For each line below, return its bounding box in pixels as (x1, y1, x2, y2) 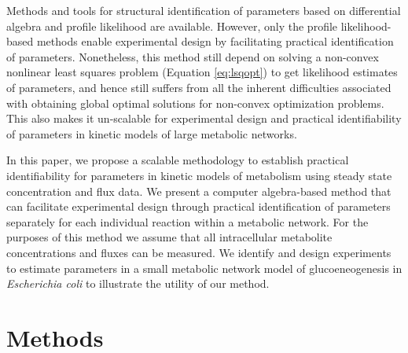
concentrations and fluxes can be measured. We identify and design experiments (6, 244, 391, 260)
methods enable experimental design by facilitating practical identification (36, 33, 394, 50)
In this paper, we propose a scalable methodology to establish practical (6, 152, 349, 168)
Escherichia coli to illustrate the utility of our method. (6, 275, 270, 292)
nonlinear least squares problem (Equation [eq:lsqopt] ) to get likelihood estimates (6, 64, 398, 80)
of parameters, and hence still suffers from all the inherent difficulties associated (6, 79, 391, 95)
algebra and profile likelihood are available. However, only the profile (6, 17, 338, 34)
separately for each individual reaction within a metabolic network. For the (6, 213, 369, 230)
